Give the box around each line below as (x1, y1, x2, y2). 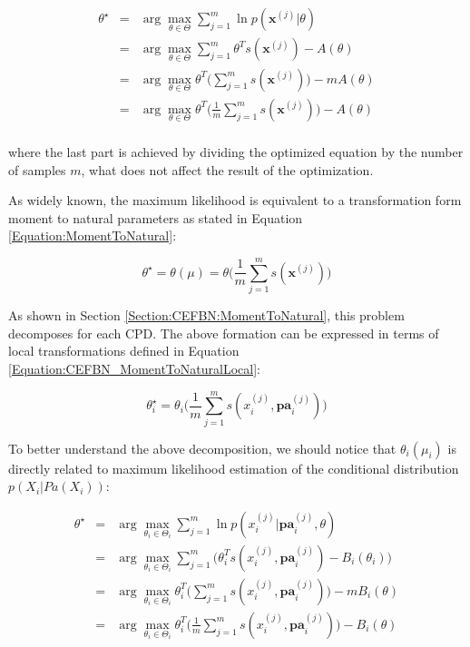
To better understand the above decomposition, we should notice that (8, 438, 397, 457)
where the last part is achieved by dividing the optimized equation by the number (8, 142, 464, 162)
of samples (8, 160, 66, 179)
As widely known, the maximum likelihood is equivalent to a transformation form (8, 191, 462, 210)
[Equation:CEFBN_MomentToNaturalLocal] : (8, 358, 260, 377)
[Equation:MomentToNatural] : (8, 226, 177, 245)
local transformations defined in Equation (8, 341, 240, 360)
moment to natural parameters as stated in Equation (8, 208, 303, 227)
